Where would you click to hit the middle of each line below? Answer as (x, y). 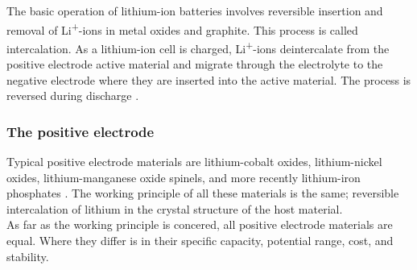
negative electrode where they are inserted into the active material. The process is (209, 79)
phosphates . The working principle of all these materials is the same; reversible (203, 193)
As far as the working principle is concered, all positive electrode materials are (200, 224)
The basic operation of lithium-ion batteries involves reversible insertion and (195, 10)
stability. (28, 256)
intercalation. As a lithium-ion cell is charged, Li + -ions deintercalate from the (198, 47)
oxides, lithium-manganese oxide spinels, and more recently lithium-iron (184, 177)
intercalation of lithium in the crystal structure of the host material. (175, 208)
